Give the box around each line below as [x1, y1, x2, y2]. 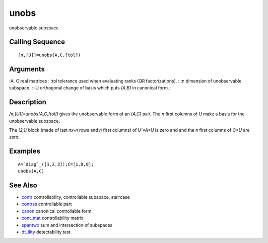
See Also [9, 181, 37, 189]
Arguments [9, 65, 45, 73]
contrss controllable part [21, 201, 72, 207]
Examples [9, 147, 41, 156]
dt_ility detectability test [21, 229, 70, 235]
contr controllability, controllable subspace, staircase [21, 194, 130, 200]
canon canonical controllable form [21, 208, 92, 214]
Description [9, 98, 47, 106]
